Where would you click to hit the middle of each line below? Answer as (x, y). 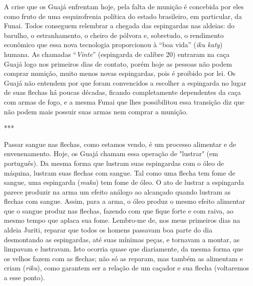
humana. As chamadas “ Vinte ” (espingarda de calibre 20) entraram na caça (117, 54)
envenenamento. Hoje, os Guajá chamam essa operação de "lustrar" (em (111, 153)
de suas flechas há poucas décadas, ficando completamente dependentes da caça (123, 92)
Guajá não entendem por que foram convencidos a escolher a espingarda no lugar (125, 82)
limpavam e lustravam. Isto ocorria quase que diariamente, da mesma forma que (124, 249)
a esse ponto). (25, 277)
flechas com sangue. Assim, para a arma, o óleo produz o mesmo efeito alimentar (125, 201)
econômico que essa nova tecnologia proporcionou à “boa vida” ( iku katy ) (113, 45)
